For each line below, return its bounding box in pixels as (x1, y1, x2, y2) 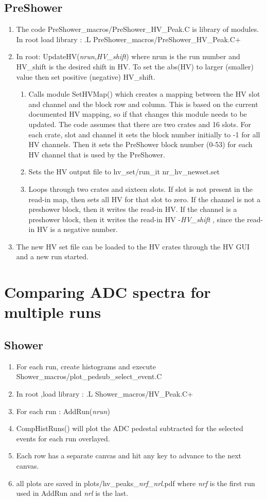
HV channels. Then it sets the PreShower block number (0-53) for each (28, 139, 253, 150)
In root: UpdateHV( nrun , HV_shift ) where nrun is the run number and (16, 51, 240, 62)
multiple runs (4, 301, 101, 323)
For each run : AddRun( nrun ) (16, 405, 110, 416)
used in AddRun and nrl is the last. (16, 488, 129, 498)
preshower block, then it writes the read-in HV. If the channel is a (28, 204, 237, 215)
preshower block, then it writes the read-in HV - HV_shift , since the (28, 213, 245, 224)
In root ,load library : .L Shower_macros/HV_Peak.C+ (16, 388, 193, 399)
